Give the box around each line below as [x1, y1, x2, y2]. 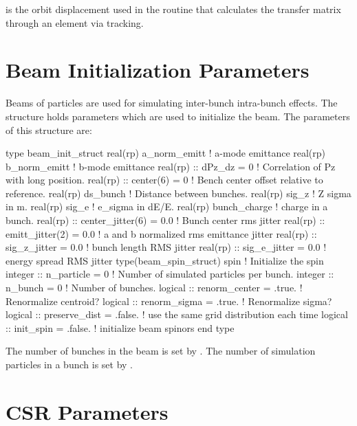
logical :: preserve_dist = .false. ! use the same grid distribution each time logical [6, 307, 348, 322]
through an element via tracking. [6, 15, 144, 30]
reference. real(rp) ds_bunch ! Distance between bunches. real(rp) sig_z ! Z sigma [6, 186, 351, 200]
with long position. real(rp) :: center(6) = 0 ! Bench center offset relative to [6, 172, 323, 187]
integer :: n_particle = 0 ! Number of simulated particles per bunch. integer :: [6, 267, 334, 281]
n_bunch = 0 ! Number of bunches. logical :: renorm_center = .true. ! [6, 280, 303, 295]
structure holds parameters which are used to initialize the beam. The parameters [6, 109, 350, 123]
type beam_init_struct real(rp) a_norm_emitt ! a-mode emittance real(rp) [6, 146, 326, 160]
